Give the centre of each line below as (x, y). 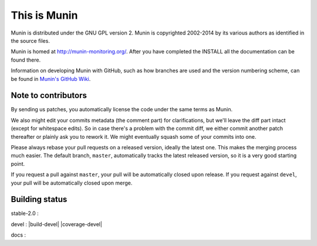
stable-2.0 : (25, 213)
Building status (39, 199)
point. (18, 163)
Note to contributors (49, 96)
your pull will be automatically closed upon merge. (72, 183)
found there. (26, 60)
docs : (18, 235)
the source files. (30, 40)
